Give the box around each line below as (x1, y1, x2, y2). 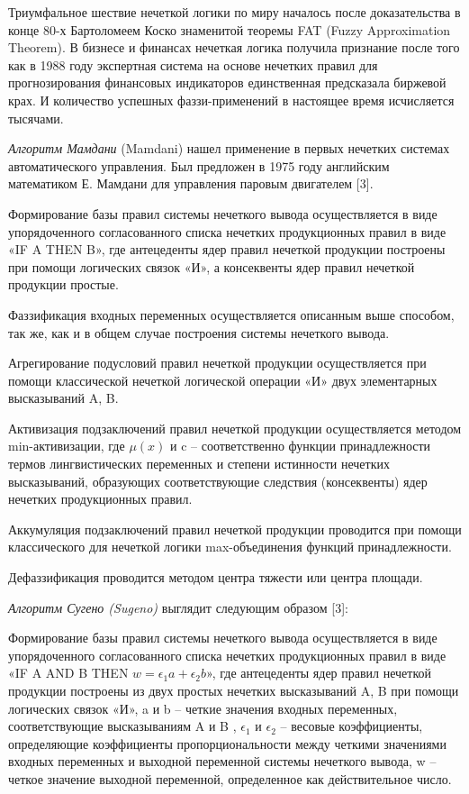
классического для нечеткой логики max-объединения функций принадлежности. (8, 537, 452, 556)
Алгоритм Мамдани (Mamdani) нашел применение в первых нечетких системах (8, 139, 450, 158)
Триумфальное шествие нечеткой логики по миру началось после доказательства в (8, 3, 461, 21)
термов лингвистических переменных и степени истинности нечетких (8, 454, 390, 473)
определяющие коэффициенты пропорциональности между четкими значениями (8, 734, 446, 753)
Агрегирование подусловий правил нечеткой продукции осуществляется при (8, 353, 427, 372)
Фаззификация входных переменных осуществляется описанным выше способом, (8, 305, 455, 324)
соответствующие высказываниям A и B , (8, 716, 237, 735)
